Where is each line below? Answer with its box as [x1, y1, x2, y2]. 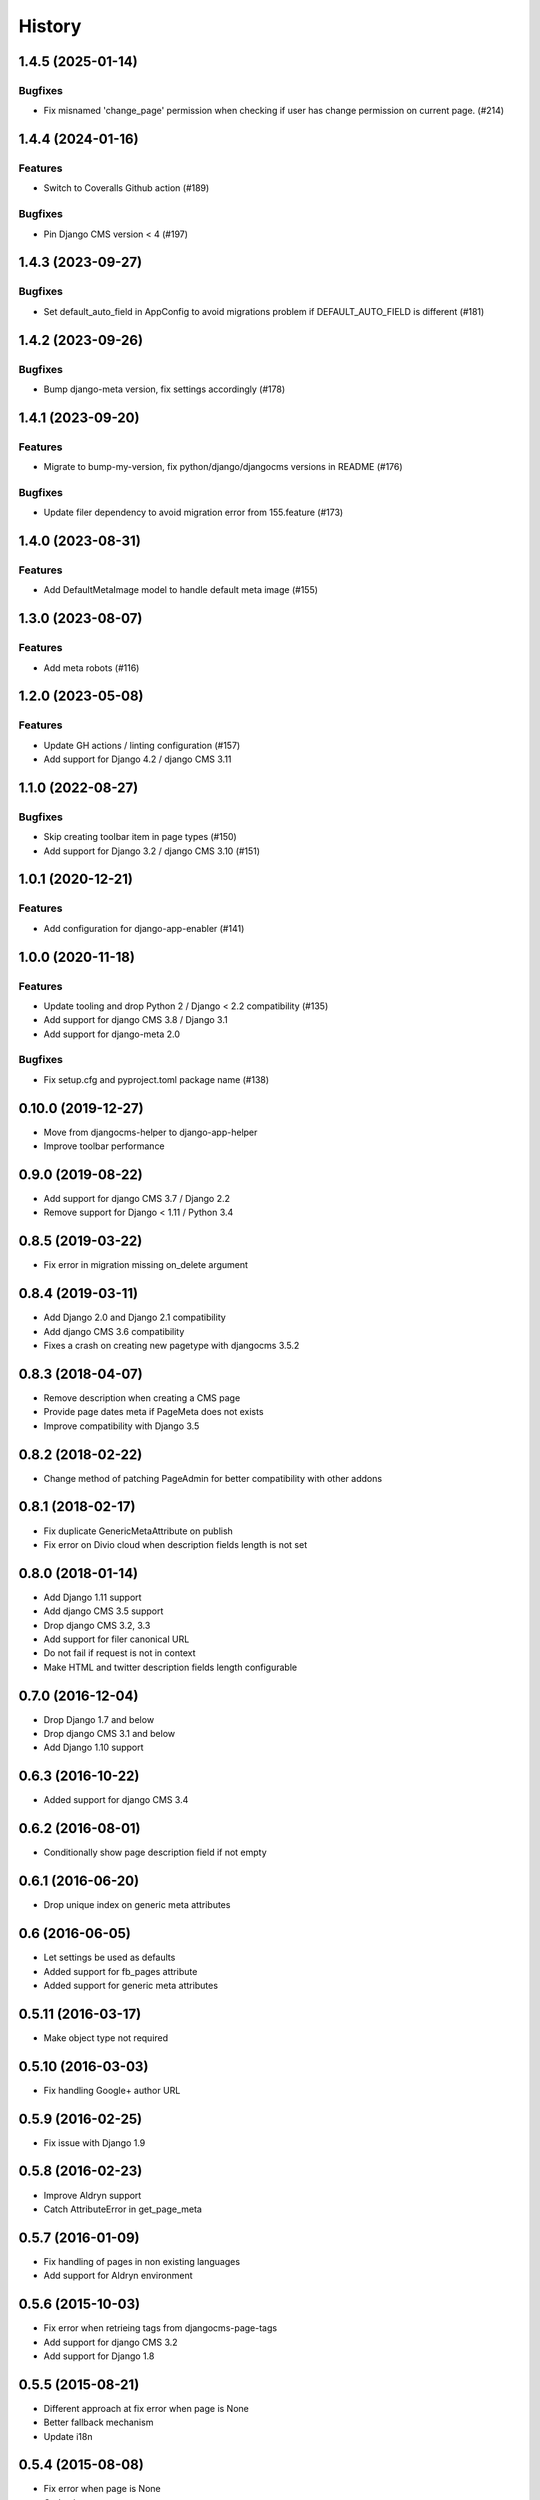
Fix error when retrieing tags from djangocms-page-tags [43, 2322, 278, 2334]
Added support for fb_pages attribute [43, 1965, 198, 1977]
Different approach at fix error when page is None [43, 2402, 249, 2414]
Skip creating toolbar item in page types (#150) [43, 831, 237, 843]
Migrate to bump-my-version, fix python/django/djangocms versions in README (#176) [43, 461, 404, 473]
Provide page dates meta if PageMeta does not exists [43, 1406, 264, 1418]
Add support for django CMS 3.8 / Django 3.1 [43, 1014, 229, 1026]
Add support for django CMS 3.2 [43, 2336, 179, 2348]
